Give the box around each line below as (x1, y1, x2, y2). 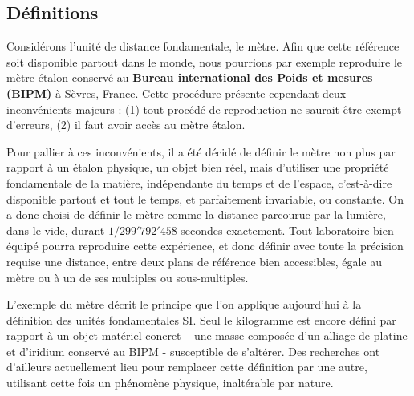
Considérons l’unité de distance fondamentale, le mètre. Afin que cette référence (6, 38, 400, 55)
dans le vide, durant (6, 221, 105, 238)
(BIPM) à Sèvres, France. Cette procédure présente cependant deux (6, 84, 347, 101)
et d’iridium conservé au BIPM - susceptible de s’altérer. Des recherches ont (6, 342, 380, 359)
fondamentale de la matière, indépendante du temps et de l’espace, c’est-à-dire (6, 174, 392, 191)
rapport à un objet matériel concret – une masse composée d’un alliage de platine (6, 327, 408, 344)
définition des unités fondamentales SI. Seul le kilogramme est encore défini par (6, 311, 396, 328)
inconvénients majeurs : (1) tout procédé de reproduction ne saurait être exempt (6, 100, 402, 117)
